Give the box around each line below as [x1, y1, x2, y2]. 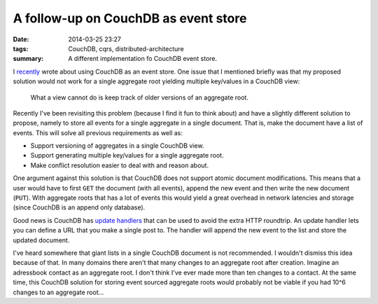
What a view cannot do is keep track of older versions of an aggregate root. [30, 93, 248, 102]
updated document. [13, 235, 70, 244]
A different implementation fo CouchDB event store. [68, 55, 218, 63]
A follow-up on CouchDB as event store [13, 11, 247, 26]
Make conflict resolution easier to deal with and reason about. [30, 161, 209, 170]
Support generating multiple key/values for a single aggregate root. [30, 151, 224, 160]
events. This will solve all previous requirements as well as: [13, 128, 183, 137]
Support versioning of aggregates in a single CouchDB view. [30, 141, 204, 150]
